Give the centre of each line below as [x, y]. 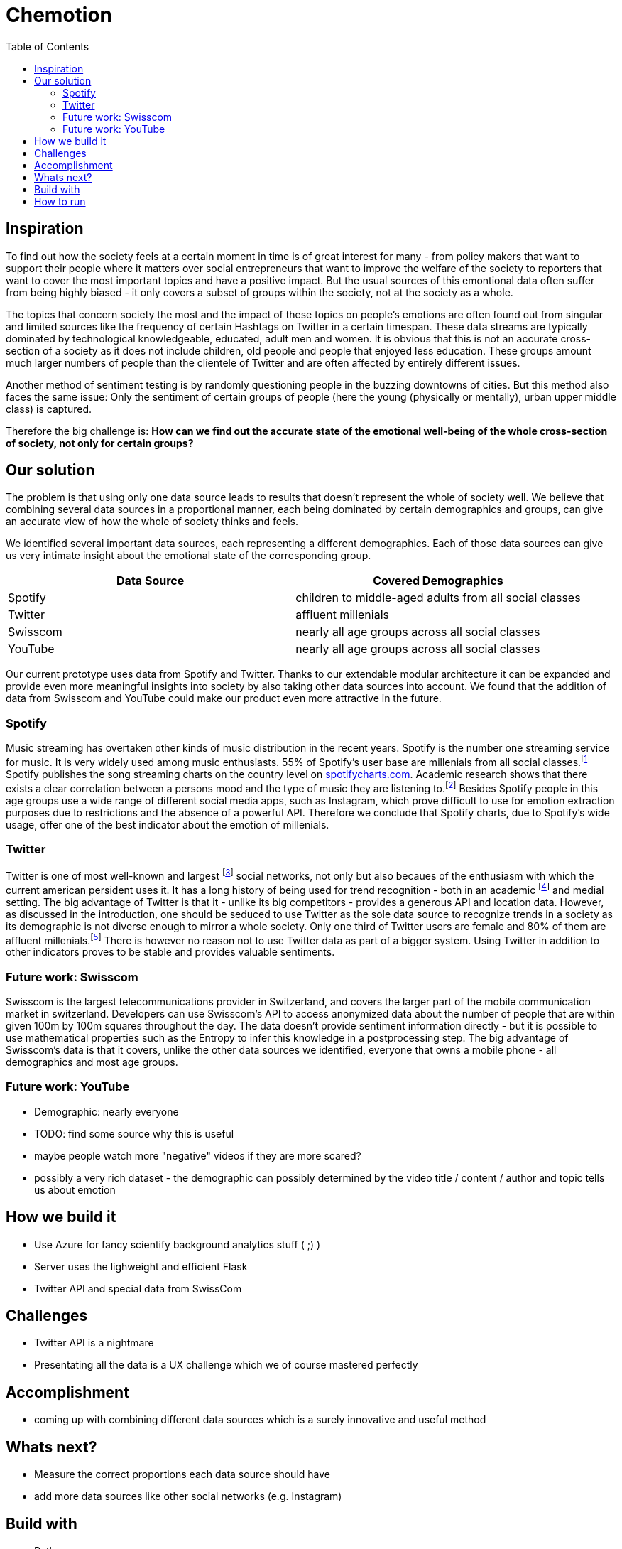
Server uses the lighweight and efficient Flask [141, 1266]
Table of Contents [48, 46]
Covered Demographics [438, 581]
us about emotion [75, 1189]
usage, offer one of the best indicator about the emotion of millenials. [168, 824]
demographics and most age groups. [92, 1062]
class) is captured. [49, 409]
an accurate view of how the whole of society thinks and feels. [152, 522]
